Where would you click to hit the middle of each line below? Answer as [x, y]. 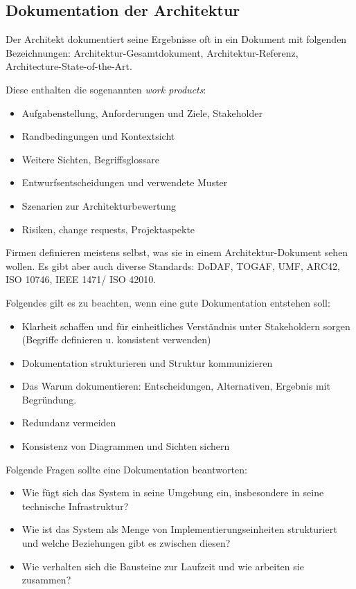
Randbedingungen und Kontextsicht [98, 136]
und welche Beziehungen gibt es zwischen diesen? [126, 543]
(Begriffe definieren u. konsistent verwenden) [116, 339]
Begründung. [49, 399]
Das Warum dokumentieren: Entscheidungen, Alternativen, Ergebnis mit [176, 386]
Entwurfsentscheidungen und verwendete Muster [125, 182]
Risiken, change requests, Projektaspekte [108, 229]
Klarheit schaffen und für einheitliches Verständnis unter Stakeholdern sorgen [186, 326]
